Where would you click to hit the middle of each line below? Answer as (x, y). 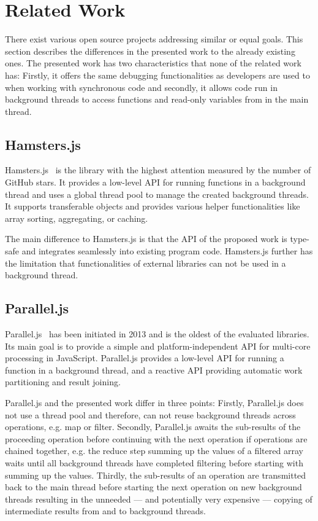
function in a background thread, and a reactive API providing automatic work (154, 370)
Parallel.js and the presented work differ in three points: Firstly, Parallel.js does (154, 402)
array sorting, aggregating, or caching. (77, 218)
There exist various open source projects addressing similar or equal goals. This (154, 39)
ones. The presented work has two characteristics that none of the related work (153, 63)
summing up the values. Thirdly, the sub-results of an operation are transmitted (156, 475)
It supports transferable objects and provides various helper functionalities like (153, 206)
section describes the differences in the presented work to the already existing (150, 51)
